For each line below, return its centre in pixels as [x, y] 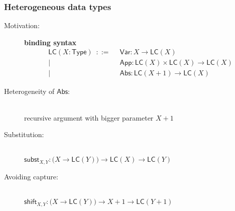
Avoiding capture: [31, 176]
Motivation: [22, 25]
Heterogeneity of [29, 91]
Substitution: [24, 134]
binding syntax [50, 42]
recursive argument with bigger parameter [89, 117]
